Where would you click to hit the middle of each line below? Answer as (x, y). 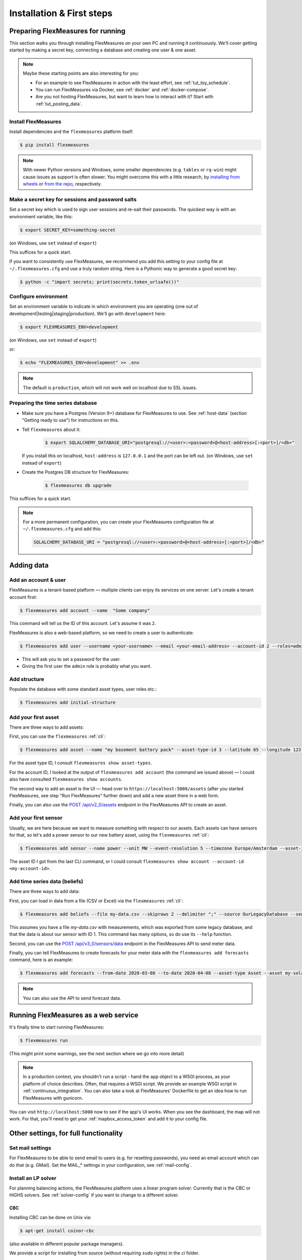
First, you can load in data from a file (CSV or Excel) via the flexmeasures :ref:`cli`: (96, 901)
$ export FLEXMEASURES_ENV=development (69, 327)
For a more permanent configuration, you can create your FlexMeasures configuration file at (118, 522)
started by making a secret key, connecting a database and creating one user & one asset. (103, 50)
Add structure (27, 679)
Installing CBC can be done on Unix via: (50, 1217)
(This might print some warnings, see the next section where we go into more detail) (97, 1053)
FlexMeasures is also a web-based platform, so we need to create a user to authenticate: (101, 633)
